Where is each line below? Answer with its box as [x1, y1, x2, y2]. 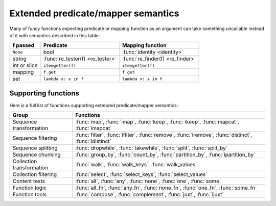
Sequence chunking [12, 151, 61, 158]
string [12, 55, 27, 62]
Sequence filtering [12, 135, 57, 142]
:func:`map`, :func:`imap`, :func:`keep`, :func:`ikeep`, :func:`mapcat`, [75, 118, 240, 125]
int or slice [12, 62, 38, 69]
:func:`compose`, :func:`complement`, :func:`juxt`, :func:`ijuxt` [75, 191, 224, 198]
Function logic [12, 184, 47, 191]
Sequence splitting [12, 144, 58, 151]
